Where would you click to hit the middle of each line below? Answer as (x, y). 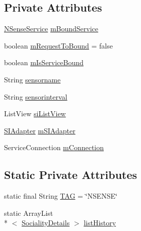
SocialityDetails (46, 223)
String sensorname (32, 79)
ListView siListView (35, 113)
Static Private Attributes (71, 175)
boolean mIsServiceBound (44, 62)
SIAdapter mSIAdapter (40, 130)
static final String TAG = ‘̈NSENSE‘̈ (61, 196)
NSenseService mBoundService (51, 29)
